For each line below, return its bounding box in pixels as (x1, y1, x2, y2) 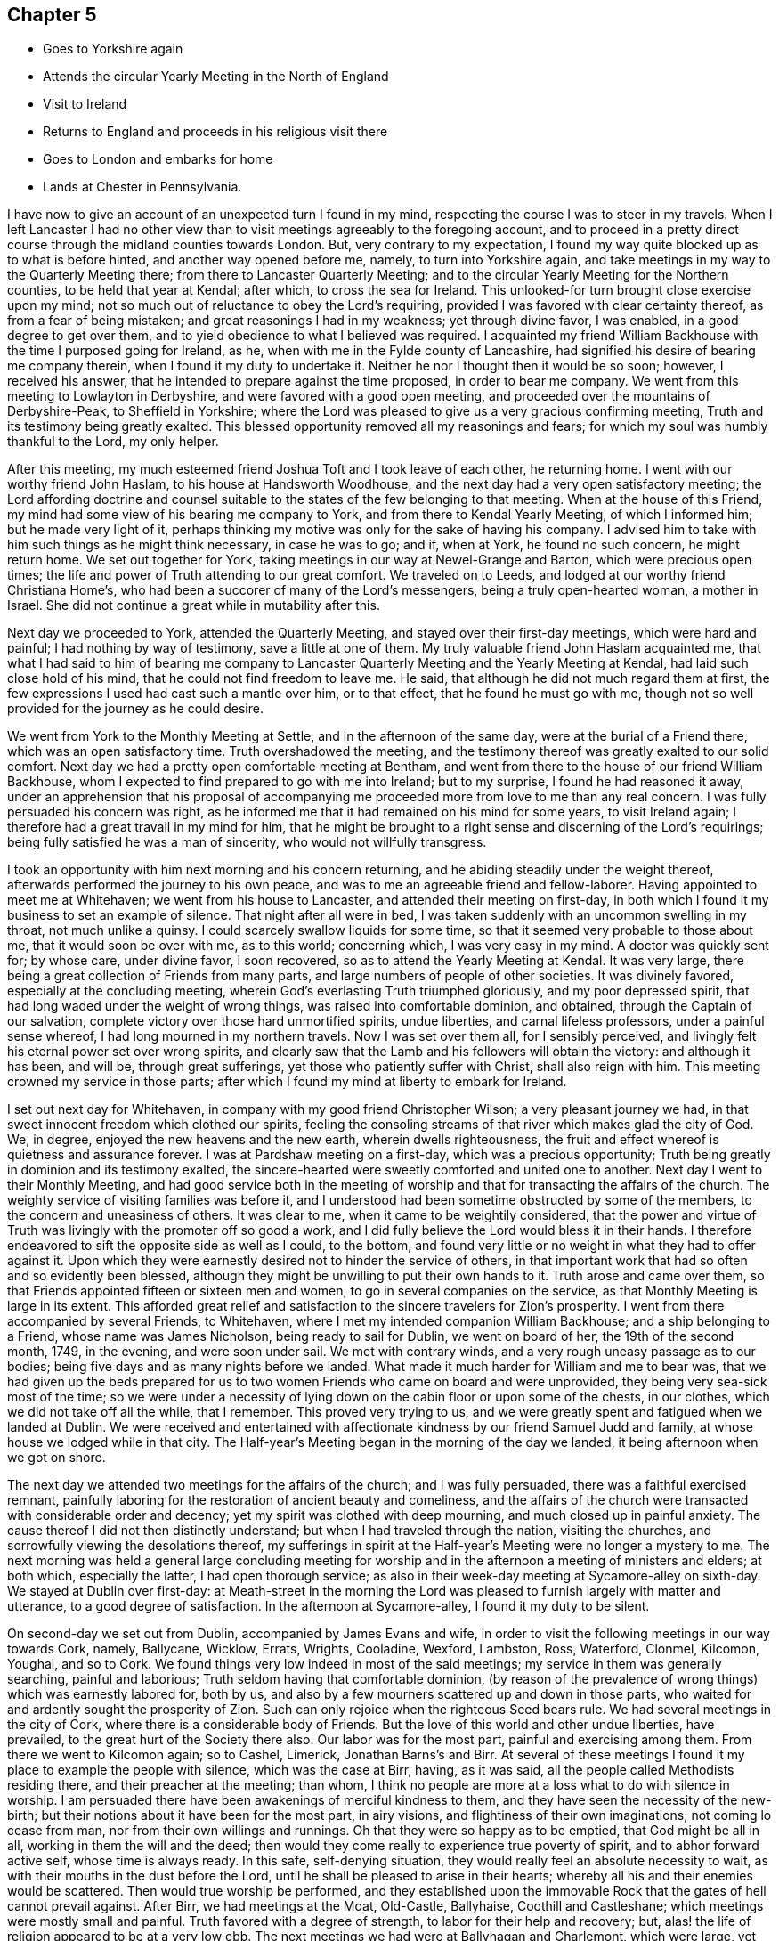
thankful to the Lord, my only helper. (7, 434, 219, 450)
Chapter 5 (7, 4, 97, 26)
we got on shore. (7, 1450, 106, 1466)
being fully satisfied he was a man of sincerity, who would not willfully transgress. (7, 834, 487, 850)
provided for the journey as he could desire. (7, 701, 264, 717)
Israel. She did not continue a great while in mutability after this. (7, 597, 380, 613)
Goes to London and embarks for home (43, 151, 273, 167)
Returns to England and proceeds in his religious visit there (43, 124, 388, 140)
